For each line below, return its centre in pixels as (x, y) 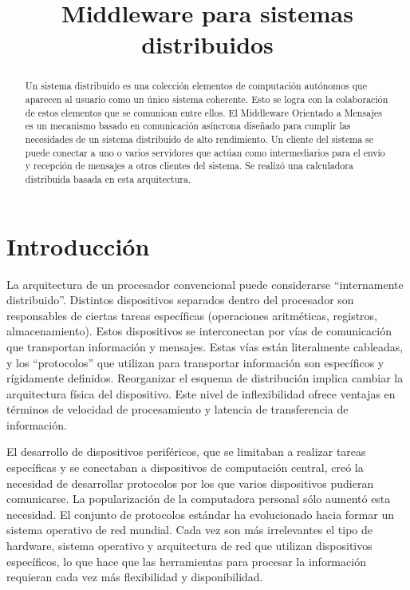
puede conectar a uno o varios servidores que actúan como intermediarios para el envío (205, 152)
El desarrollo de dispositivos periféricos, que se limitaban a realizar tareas (186, 451)
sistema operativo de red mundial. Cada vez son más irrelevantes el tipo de (189, 530)
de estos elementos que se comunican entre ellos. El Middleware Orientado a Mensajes (204, 112)
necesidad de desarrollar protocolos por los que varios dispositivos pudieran (190, 483)
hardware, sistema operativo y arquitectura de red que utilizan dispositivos (189, 546)
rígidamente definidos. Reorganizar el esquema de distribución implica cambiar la (205, 378)
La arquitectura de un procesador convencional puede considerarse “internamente (205, 284)
